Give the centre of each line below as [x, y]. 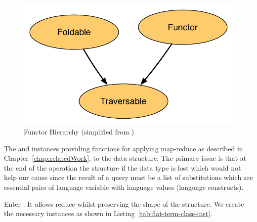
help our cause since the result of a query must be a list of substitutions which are [128, 177]
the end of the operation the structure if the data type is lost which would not [123, 167]
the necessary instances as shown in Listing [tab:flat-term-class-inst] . [108, 213]
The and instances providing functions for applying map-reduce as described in [124, 148]
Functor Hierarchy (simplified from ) [79, 132]
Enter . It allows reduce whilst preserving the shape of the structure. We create [124, 203]
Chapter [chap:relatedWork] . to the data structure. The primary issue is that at [125, 158]
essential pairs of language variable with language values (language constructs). [124, 187]
